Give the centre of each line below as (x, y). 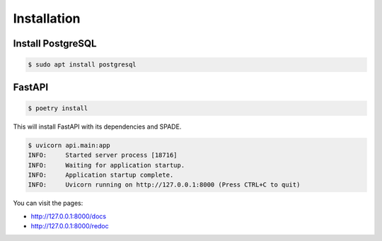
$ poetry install (58, 108)
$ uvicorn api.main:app (69, 145)
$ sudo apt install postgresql (82, 65)
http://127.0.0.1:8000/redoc (70, 226)
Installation (47, 18)
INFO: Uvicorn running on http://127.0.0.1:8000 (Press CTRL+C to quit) (164, 185)
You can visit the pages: (48, 203)
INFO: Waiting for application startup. (106, 165)
